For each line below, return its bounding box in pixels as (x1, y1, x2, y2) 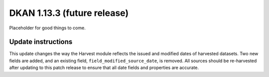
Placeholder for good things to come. (9, 25, 86, 31)
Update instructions (9, 38, 73, 46)
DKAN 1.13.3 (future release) (9, 7, 129, 18)
